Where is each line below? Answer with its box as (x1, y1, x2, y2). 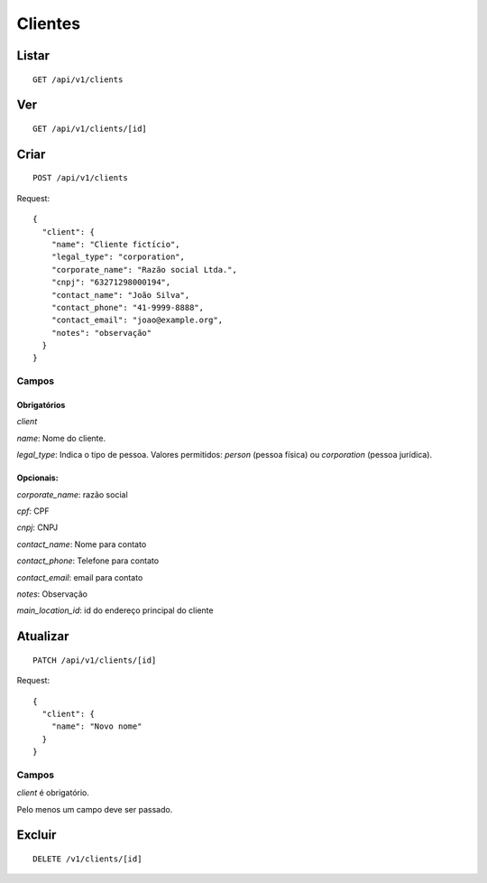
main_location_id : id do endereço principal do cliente (16, 605, 214, 616)
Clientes (16, 14, 81, 33)
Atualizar (16, 628, 69, 645)
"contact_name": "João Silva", (51, 290, 190, 300)
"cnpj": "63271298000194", (51, 277, 171, 288)
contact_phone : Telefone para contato (16, 555, 160, 566)
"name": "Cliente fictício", (51, 239, 180, 249)
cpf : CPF (16, 506, 50, 516)
